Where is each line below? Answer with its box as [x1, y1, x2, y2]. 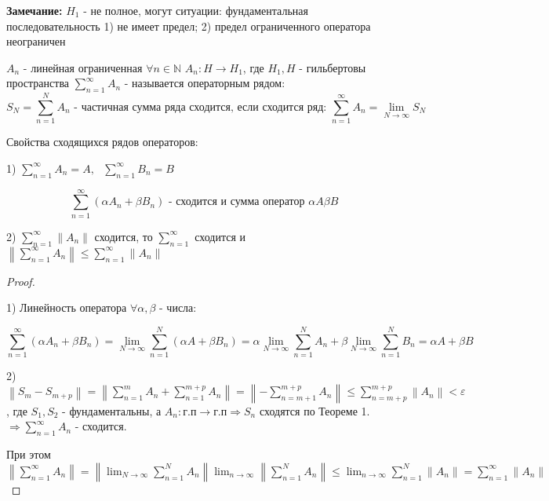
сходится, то [94, 228, 153, 244]
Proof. [6, 272, 35, 289]
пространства [6, 75, 70, 91]
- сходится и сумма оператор [168, 196, 305, 208]
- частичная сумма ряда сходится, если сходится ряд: [74, 101, 327, 113]
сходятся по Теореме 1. [259, 402, 370, 419]
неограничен [6, 33, 66, 49]
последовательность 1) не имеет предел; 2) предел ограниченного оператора [6, 17, 371, 34]
